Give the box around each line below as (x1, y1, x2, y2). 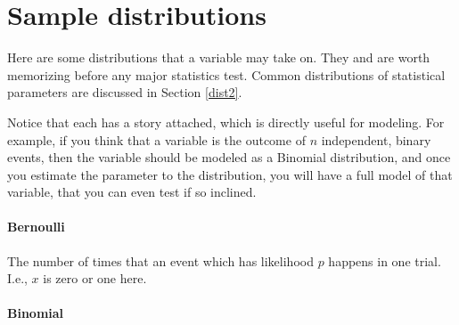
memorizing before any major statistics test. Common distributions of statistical (7, 65, 446, 84)
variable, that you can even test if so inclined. (7, 183, 257, 201)
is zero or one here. (43, 269, 147, 288)
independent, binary (321, 130, 431, 149)
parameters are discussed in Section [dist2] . (7, 83, 242, 102)
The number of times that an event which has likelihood (7, 251, 314, 270)
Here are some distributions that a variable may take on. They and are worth (7, 48, 430, 67)
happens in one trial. (328, 251, 441, 270)
